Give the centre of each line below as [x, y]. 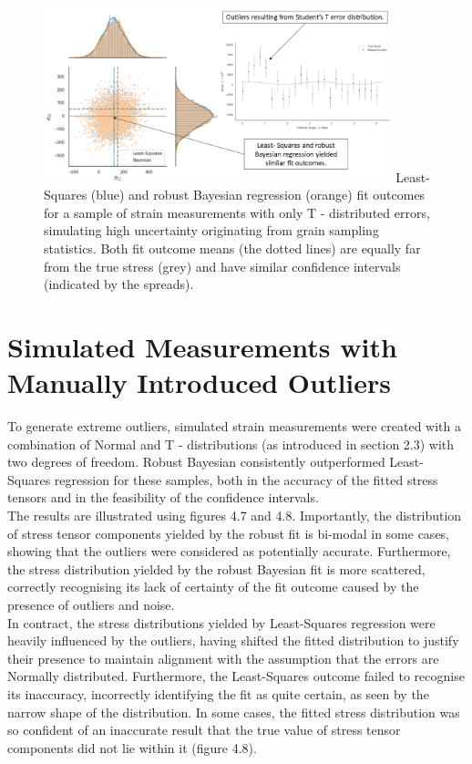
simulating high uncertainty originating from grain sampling [211, 230]
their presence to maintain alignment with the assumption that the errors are [223, 658]
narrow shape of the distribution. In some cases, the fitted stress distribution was [234, 712]
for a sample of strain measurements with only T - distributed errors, [237, 212]
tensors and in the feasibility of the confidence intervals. [163, 497]
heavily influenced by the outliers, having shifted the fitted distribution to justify [233, 640]
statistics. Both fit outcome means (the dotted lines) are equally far [232, 248]
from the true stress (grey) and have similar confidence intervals [222, 266]
